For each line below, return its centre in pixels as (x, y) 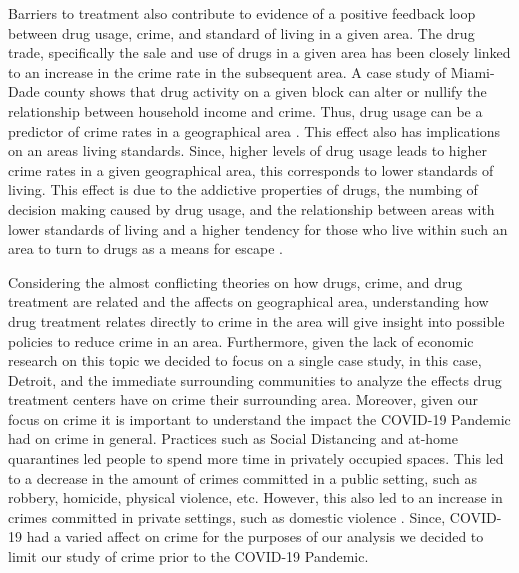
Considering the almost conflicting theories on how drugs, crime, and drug (235, 281)
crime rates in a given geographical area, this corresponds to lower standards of (251, 169)
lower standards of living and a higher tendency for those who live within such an (258, 228)
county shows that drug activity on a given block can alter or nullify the (265, 91)
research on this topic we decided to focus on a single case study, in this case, (245, 360)
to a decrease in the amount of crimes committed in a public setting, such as (243, 477)
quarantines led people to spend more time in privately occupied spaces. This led (256, 458)
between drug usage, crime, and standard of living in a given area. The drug (241, 32)
